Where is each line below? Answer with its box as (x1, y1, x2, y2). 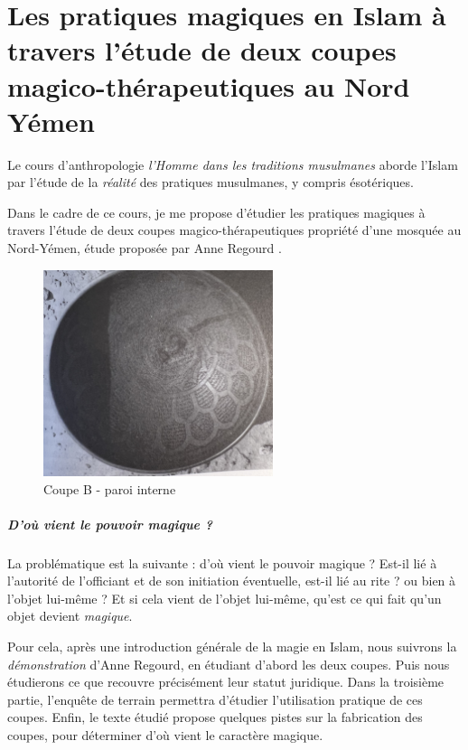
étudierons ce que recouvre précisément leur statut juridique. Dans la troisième (7, 672, 445, 691)
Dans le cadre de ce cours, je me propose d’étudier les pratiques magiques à (7, 202, 426, 221)
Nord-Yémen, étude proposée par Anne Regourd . (7, 239, 282, 258)
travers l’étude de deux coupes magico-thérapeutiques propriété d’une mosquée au (7, 220, 462, 239)
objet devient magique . (7, 606, 133, 625)
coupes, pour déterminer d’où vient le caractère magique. (7, 726, 323, 745)
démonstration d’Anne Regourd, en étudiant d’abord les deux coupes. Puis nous (7, 654, 450, 673)
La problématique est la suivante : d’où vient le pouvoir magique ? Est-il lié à (7, 553, 437, 572)
